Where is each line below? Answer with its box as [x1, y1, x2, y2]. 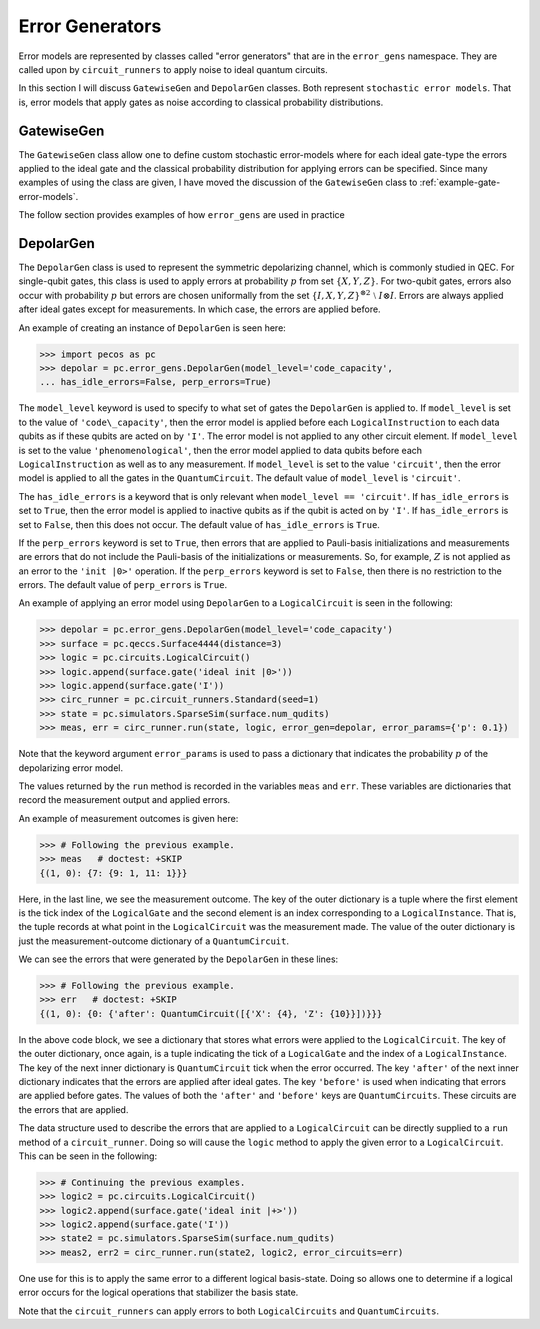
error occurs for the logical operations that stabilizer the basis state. [18, 1286, 299, 1299]
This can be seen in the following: [18, 1150, 158, 1162]
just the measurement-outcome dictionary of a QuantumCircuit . [18, 935, 290, 947]
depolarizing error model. [18, 761, 124, 774]
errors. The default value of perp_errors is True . [18, 579, 228, 591]
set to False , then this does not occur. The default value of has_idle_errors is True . [18, 518, 380, 530]
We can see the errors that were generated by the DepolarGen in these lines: [18, 953, 339, 965]
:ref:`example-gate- [419, 176, 501, 189]
